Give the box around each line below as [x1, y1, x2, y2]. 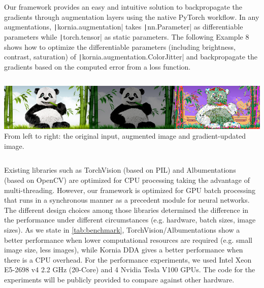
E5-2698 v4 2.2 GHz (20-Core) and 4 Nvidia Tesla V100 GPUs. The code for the [4, 264, 255, 275]
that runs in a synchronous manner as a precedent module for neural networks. [4, 195, 250, 205]
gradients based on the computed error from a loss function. [4, 61, 191, 72]
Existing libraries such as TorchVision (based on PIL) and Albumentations [4, 165, 236, 175]
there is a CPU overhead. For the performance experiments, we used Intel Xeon [4, 254, 252, 265]
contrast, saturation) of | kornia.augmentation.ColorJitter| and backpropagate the [4, 51, 257, 62]
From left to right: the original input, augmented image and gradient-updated [4, 131, 246, 141]
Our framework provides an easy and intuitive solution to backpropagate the [4, 2, 243, 12]
